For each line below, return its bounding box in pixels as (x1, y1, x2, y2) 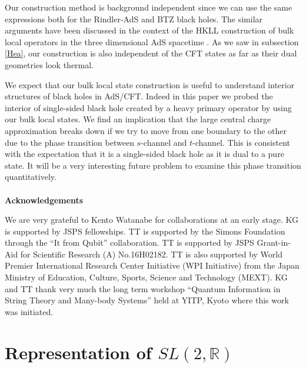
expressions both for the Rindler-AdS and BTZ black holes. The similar (5, 12, 263, 25)
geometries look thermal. (5, 58, 94, 71)
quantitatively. (5, 170, 56, 183)
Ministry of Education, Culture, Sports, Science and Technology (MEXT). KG (5, 271, 288, 283)
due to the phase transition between (5, 136, 134, 148)
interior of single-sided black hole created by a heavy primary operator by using (5, 101, 292, 113)
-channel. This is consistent (192, 136, 291, 148)
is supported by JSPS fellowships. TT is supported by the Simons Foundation (5, 225, 285, 237)
